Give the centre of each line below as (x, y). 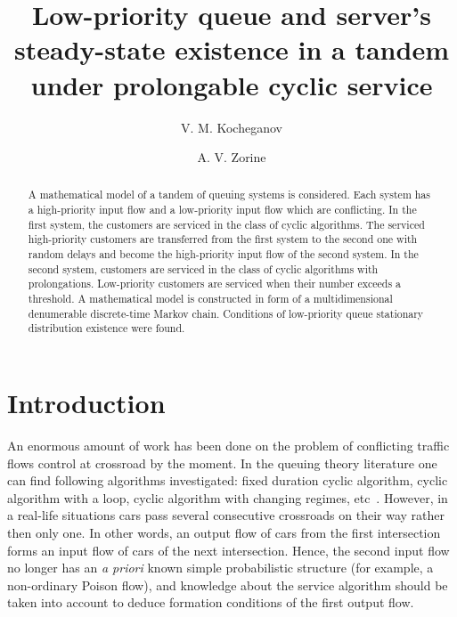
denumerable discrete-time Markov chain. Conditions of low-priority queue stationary (226, 313)
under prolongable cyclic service (232, 84)
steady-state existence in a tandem (232, 49)
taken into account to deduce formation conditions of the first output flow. (211, 602)
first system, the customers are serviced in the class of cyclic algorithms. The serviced (226, 224)
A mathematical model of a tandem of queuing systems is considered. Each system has (229, 195)
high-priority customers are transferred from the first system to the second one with (223, 239)
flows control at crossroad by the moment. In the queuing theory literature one (222, 463)
